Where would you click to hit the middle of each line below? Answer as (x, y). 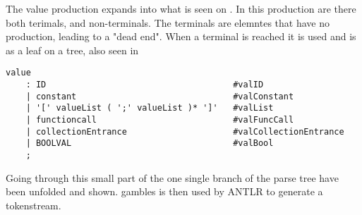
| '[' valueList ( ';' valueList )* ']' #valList (150, 108)
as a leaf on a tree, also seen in (72, 50)
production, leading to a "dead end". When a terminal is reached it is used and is (181, 36)
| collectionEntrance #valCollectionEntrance (185, 131)
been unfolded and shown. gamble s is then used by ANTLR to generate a (164, 191)
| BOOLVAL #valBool (150, 143)
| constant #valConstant (160, 96)
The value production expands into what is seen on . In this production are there (181, 8)
